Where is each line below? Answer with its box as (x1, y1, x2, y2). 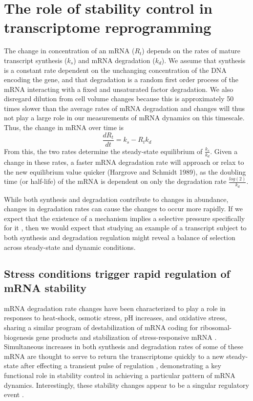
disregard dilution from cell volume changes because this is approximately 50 (4, 93, 234, 104)
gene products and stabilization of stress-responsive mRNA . (36, 332, 217, 342)
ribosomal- (200, 322, 232, 333)
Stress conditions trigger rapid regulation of (4, 266, 230, 281)
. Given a (210, 146, 238, 156)
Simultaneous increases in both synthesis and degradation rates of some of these (4, 341, 244, 352)
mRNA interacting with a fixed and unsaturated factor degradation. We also (4, 84, 233, 94)
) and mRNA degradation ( (73, 55, 155, 65)
